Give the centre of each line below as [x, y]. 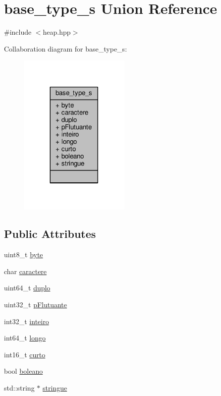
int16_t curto [25, 354]
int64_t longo [25, 338]
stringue [55, 387]
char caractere [26, 271]
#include [18, 32]
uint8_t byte [24, 255]
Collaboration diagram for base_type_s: [66, 48]
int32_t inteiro [27, 321]
